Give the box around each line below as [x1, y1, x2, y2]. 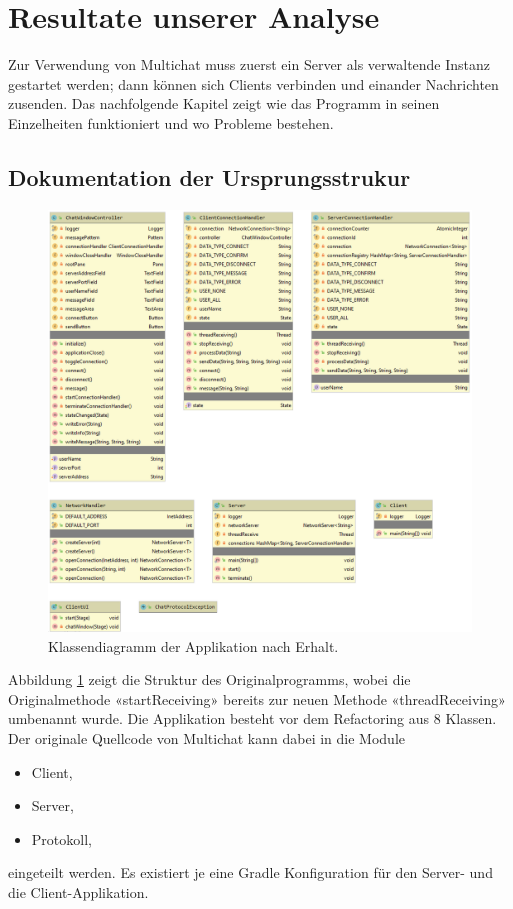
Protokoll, [31, 828, 92, 849]
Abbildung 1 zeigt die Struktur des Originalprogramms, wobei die [8, 669, 411, 690]
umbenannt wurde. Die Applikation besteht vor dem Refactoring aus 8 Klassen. [8, 708, 497, 729]
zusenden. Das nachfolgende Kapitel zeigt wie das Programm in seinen [8, 93, 440, 114]
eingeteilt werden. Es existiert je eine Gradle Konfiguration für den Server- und [8, 862, 493, 883]
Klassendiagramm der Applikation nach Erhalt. [48, 635, 339, 656]
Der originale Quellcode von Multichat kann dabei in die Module [8, 728, 405, 749]
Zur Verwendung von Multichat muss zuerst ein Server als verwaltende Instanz [8, 54, 491, 75]
